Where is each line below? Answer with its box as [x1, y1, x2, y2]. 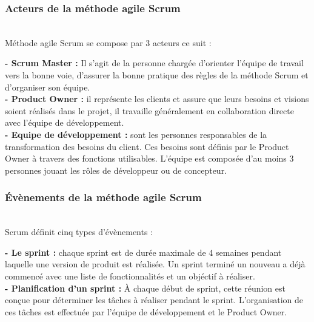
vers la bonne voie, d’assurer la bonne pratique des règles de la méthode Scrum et [5, 69, 309, 81]
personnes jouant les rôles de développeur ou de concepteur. [5, 163, 227, 176]
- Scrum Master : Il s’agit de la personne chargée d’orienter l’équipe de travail [5, 57, 304, 69]
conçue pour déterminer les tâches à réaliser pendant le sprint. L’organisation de [5, 293, 304, 306]
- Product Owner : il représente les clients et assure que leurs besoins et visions [5, 92, 309, 105]
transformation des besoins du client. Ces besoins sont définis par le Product [5, 140, 289, 152]
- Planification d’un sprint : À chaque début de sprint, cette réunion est [5, 281, 286, 294]
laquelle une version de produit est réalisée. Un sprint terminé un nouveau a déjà [5, 258, 306, 270]
